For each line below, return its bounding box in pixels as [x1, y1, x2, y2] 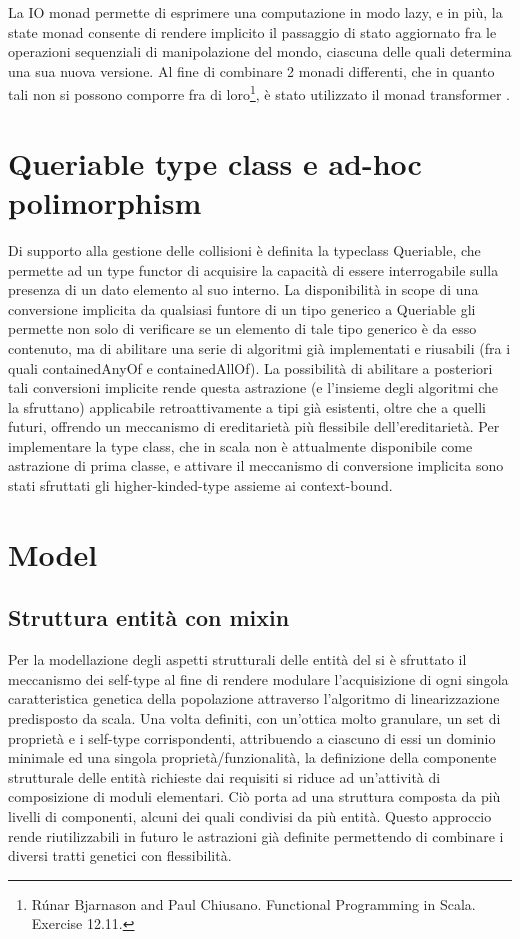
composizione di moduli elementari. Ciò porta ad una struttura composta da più [8, 786, 501, 807]
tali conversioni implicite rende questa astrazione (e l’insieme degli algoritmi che [8, 377, 499, 398]
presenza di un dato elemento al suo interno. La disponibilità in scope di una [8, 279, 479, 300]
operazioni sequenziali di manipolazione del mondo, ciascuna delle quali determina [8, 41, 512, 62]
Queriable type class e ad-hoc [8, 142, 422, 183]
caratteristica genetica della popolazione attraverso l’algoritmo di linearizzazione [8, 688, 500, 709]
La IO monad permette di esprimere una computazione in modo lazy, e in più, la [8, 2, 503, 22]
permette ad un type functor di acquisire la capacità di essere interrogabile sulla [8, 259, 499, 280]
